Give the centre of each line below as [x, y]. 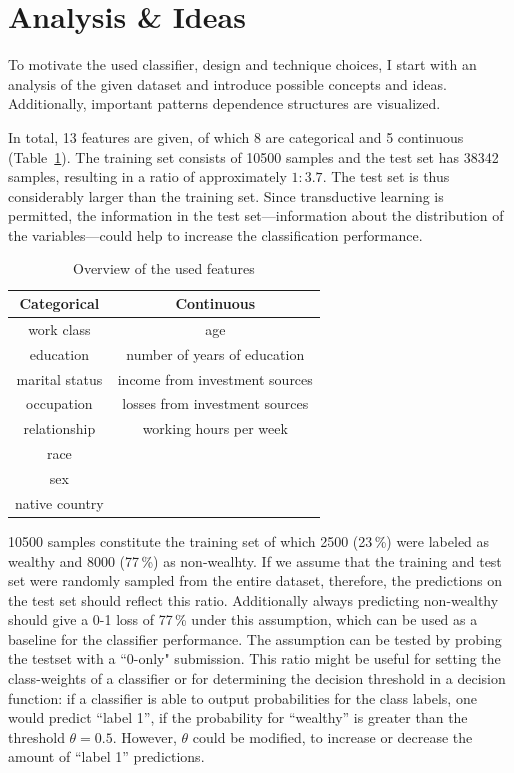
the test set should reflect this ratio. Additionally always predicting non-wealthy [253, 599]
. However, [144, 736]
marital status [59, 378]
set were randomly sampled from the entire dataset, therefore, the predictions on [255, 580]
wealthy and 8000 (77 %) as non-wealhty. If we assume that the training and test [255, 560]
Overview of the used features [163, 268]
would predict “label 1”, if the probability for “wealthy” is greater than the [238, 717]
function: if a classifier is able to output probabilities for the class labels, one [242, 697]
